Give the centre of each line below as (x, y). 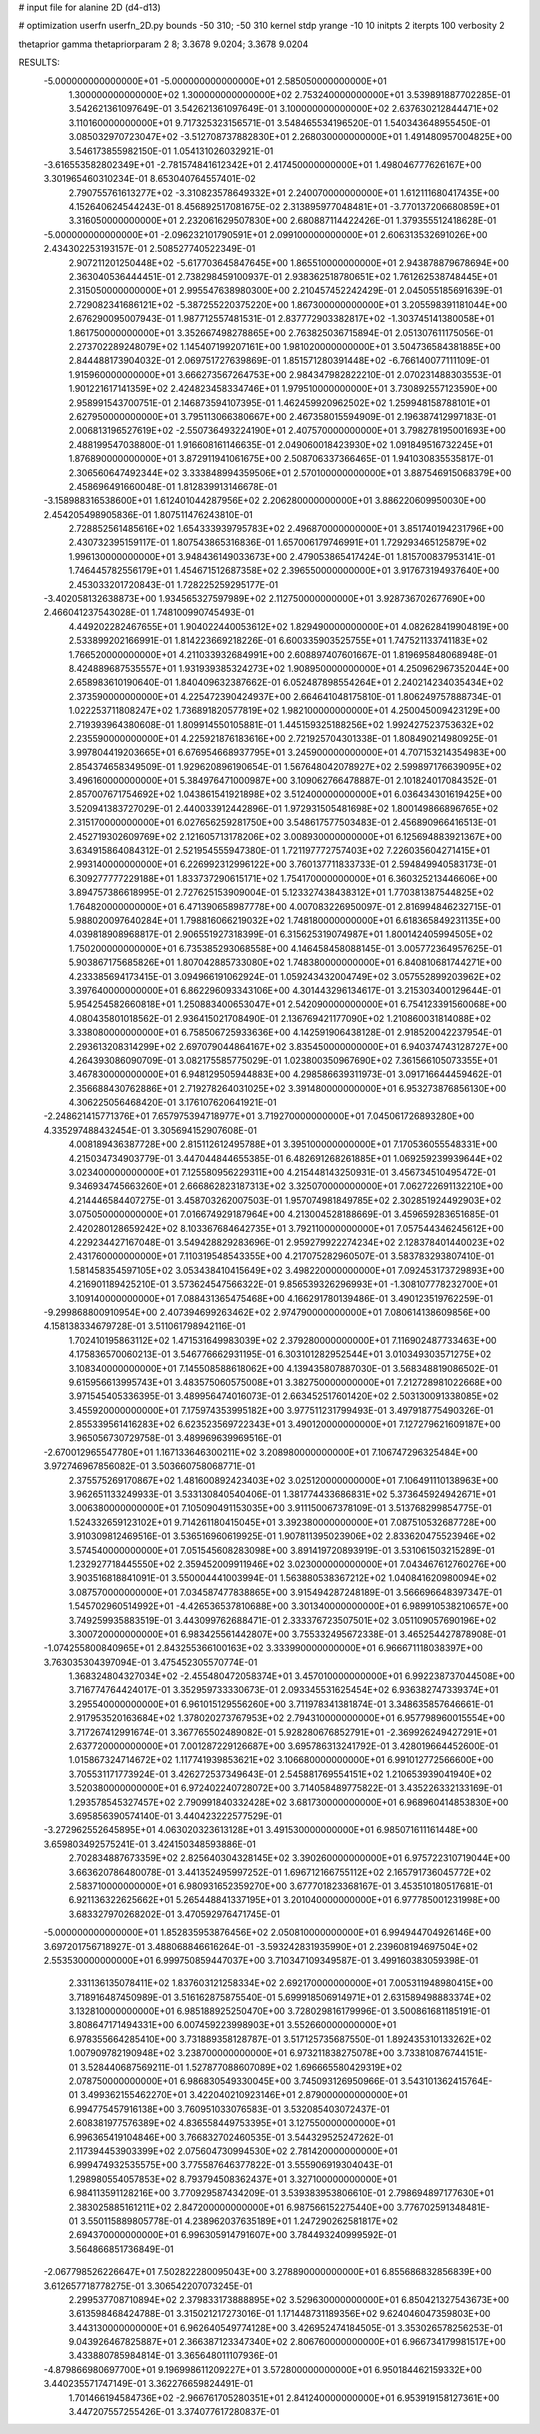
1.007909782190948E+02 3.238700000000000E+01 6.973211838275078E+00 (231, 2053)
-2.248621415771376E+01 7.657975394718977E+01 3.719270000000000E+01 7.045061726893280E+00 (259, 1116)
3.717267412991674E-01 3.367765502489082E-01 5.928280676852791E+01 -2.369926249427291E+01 (283, 1732)
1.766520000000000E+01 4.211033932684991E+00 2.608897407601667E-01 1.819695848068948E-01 (283, 654)
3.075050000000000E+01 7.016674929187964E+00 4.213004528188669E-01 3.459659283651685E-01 (283, 1214)
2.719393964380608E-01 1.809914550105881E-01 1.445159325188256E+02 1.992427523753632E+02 (281, 724)
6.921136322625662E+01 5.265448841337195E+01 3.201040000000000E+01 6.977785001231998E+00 (284, 1900)
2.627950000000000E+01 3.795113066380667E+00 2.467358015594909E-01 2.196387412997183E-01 (282, 416)
